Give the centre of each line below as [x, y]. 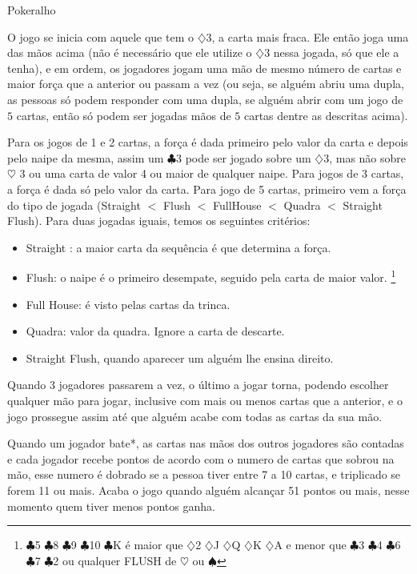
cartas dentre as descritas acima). [326, 115]
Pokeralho [32, 10]
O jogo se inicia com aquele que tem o [100, 36]
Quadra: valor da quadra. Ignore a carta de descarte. [155, 331]
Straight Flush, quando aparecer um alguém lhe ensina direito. [180, 357]
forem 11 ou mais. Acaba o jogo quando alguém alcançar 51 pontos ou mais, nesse [208, 490]
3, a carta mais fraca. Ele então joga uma [307, 36]
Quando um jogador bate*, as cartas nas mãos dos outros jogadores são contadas [206, 443]
